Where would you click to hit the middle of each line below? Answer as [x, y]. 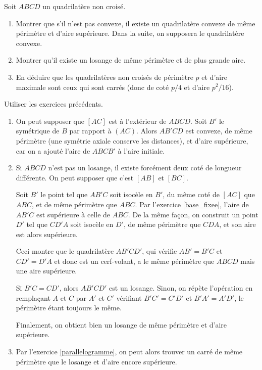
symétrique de [38, 131]
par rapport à [90, 131]
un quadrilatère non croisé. [84, 6]
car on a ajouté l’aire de [53, 150]
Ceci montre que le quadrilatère [65, 251]
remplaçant [33, 297]
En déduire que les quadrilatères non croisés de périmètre [104, 77]
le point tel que [64, 194]
